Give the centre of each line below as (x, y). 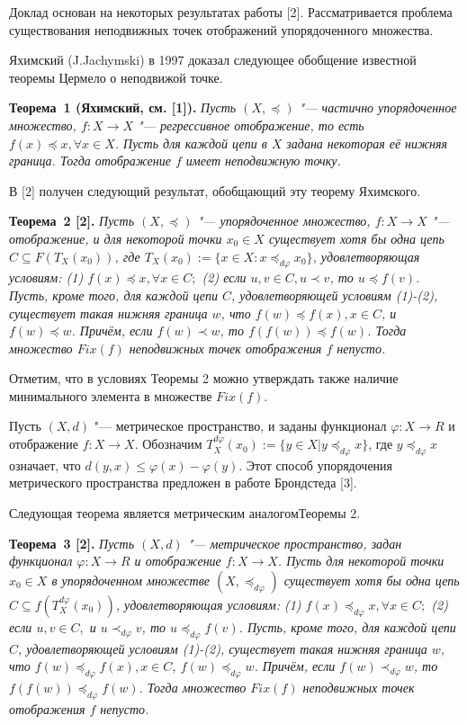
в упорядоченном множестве (130, 580)
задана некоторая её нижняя (367, 143)
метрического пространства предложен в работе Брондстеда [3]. (183, 483)
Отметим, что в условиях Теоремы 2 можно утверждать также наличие (204, 378)
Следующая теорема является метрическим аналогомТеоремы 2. (185, 513)
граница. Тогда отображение (90, 161)
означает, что (45, 465)
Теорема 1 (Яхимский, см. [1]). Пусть (123, 107)
